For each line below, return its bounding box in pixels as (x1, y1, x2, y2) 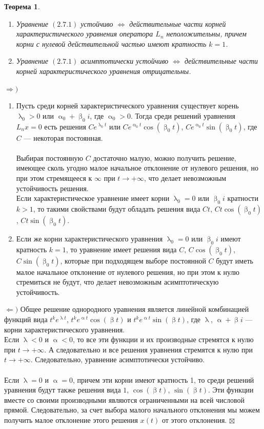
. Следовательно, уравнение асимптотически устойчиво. (30, 354, 205, 365)
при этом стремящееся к (16, 172, 92, 183)
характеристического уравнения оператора (16, 28, 153, 39)
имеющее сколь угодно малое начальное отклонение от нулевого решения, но (16, 162, 258, 173)
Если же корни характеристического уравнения (16, 233, 163, 244)
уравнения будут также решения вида (4, 384, 121, 395)
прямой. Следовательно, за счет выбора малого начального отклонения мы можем (4, 404, 260, 415)
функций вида (4, 314, 48, 325)
